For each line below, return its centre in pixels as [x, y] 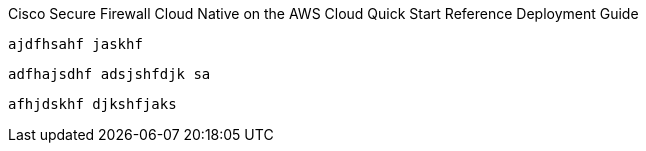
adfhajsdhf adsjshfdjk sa [109, 74]
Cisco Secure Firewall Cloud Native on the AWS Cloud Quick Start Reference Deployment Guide [323, 13]
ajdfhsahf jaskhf [75, 44]
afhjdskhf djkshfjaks [92, 104]
